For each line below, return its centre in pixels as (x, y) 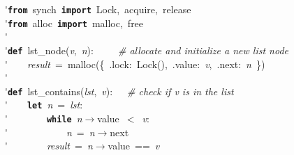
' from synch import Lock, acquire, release (98, 9)
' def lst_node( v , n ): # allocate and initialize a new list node (147, 50)
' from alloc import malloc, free (74, 23)
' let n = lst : (44, 105)
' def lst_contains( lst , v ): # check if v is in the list (119, 91)
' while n (44, 119)
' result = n (49, 146)
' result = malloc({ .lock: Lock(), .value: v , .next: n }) (135, 64)
